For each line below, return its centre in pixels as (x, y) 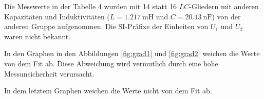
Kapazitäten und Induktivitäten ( (57, 16)
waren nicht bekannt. (37, 36)
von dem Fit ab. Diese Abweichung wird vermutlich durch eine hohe (111, 63)
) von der (226, 16)
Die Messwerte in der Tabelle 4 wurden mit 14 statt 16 (91, 6)
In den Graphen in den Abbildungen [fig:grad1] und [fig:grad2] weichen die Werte (132, 53)
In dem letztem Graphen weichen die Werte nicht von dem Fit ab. (108, 91)
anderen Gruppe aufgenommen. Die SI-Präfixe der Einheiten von (106, 26)
